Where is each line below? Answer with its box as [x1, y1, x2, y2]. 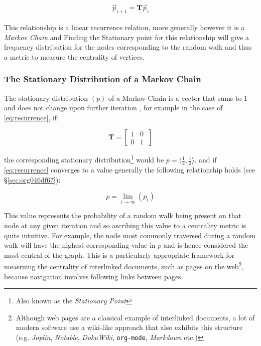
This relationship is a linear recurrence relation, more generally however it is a [4, 22, 245, 33]
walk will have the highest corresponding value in [4, 240, 156, 250]
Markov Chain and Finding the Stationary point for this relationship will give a [4, 32, 249, 42]
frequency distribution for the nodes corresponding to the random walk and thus [4, 42, 252, 52]
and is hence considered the [164, 240, 248, 250]
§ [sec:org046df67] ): [4, 174, 61, 185]
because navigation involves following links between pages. [4, 271, 183, 281]
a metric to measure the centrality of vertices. [4, 51, 145, 62]
